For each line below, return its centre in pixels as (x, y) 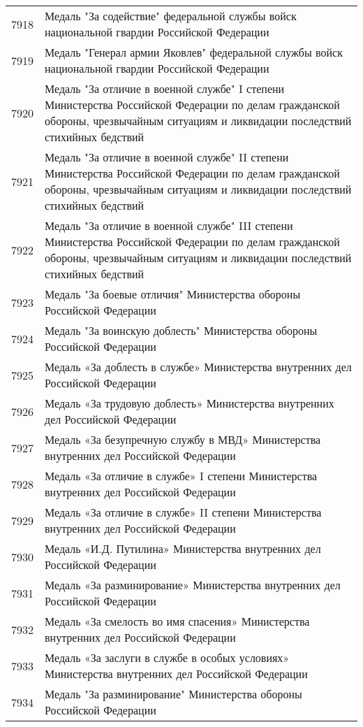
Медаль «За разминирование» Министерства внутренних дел (193, 585)
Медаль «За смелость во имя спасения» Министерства (177, 621)
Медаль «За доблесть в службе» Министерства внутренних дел (198, 367)
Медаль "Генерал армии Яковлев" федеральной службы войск (194, 52)
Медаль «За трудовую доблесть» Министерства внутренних (190, 403)
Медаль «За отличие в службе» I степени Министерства (181, 476)
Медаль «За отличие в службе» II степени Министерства (183, 512)
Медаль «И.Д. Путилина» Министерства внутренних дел (183, 548)
